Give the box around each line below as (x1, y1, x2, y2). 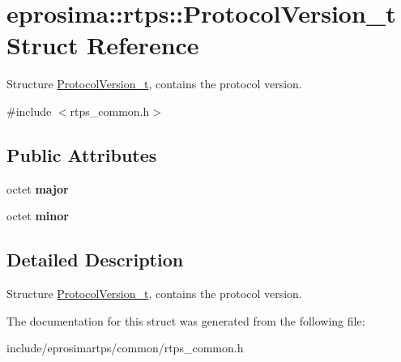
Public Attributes (6, 142, 157, 167)
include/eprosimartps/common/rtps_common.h (6, 339, 244, 356)
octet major (6, 180, 69, 197)
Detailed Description (6, 247, 184, 272)
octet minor (6, 207, 69, 224)
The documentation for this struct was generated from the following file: (6, 312, 365, 329)
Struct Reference (6, 28, 199, 62)
